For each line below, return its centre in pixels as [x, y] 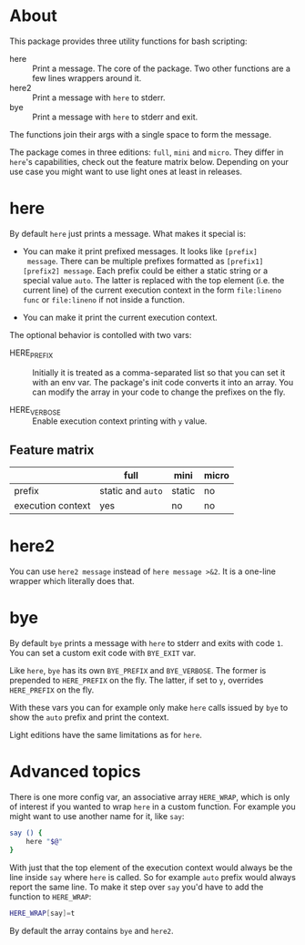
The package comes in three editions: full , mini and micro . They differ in [147, 152]
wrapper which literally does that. [72, 581]
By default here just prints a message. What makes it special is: [127, 233]
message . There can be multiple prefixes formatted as [126, 261]
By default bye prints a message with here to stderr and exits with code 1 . [147, 643]
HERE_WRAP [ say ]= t [42, 913]
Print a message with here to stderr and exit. [115, 117]
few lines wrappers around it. [87, 77]
